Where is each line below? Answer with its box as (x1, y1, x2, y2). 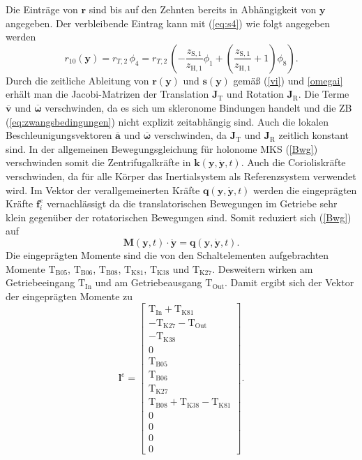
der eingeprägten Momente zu (6, 288, 133, 303)
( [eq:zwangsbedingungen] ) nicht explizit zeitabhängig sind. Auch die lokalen (6, 114, 329, 128)
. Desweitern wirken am (212, 261, 313, 276)
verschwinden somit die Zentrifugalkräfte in (6, 155, 191, 170)
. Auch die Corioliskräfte (241, 155, 346, 170)
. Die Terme (298, 87, 349, 101)
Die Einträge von (6, 2, 78, 16)
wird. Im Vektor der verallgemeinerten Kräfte (6, 182, 200, 197)
